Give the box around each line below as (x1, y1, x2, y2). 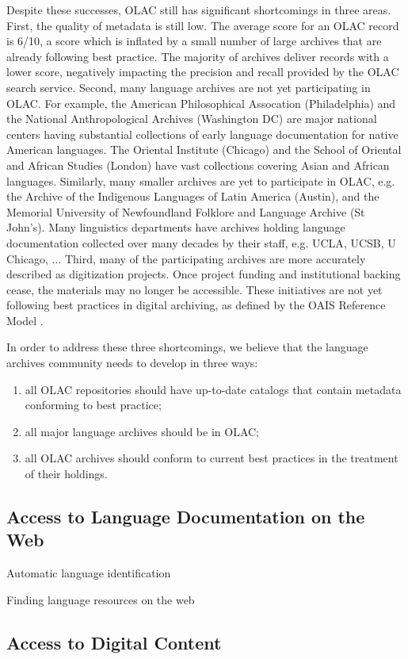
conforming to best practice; (25, 397, 162, 413)
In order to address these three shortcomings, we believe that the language (6, 339, 368, 355)
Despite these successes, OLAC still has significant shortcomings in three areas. (6, 2, 391, 17)
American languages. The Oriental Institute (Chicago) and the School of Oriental (6, 141, 402, 158)
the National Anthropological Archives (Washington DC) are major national (6, 110, 377, 127)
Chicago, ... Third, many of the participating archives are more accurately (6, 250, 366, 266)
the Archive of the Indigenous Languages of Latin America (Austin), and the (6, 188, 379, 205)
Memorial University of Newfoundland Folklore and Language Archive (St (6, 203, 365, 220)
